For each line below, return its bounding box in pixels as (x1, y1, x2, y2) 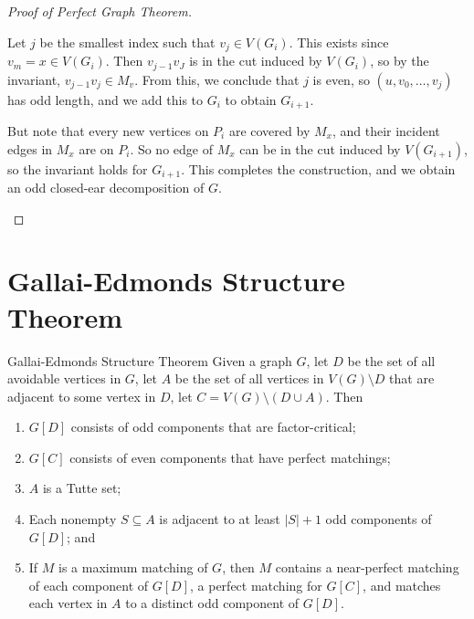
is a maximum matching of (58, 558, 208, 577)
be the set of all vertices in (174, 369, 324, 388)
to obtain (225, 89, 277, 109)
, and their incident (332, 121, 440, 140)
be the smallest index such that (39, 32, 216, 51)
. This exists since (289, 32, 389, 51)
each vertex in (28, 593, 108, 613)
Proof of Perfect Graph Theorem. (7, 2, 192, 20)
